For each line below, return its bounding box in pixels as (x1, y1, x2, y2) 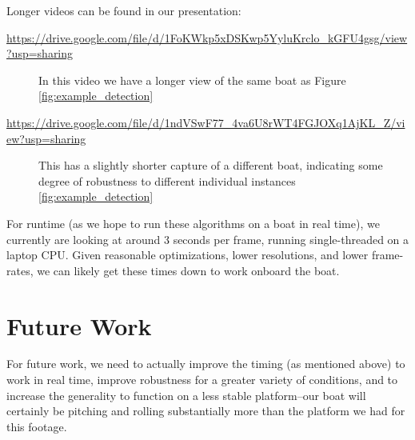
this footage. (6, 418, 67, 434)
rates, (6, 262, 34, 278)
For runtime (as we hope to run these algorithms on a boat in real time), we (6, 214, 380, 231)
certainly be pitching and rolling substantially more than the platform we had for (6, 402, 405, 419)
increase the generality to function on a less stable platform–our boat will (6, 386, 366, 403)
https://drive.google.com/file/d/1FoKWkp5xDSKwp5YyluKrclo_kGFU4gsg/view (6, 29, 408, 46)
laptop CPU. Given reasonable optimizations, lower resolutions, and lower (6, 246, 369, 263)
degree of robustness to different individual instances (38, 172, 296, 189)
